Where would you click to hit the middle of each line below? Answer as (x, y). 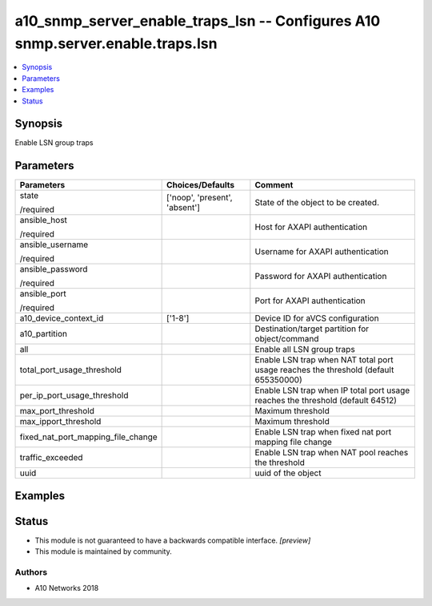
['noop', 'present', (200, 198)
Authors (31, 572)
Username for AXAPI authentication (322, 252)
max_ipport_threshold (60, 422)
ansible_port (43, 294)
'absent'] (183, 208)
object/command (287, 339)
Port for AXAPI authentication (310, 301)
